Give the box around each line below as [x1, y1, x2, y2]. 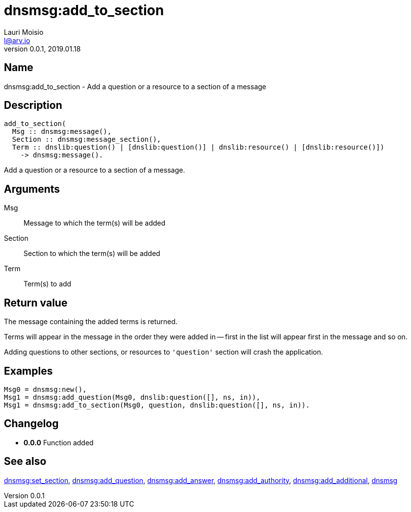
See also [4, 455, 47, 468]
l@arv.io [4, 36, 30, 45]
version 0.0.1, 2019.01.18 [4, 44, 81, 53]
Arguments [4, 182, 60, 195]
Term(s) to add [24, 280, 72, 288]
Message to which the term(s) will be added [24, 219, 166, 228]
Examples [4, 364, 53, 377]
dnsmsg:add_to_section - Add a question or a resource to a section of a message [4, 82, 266, 91]
